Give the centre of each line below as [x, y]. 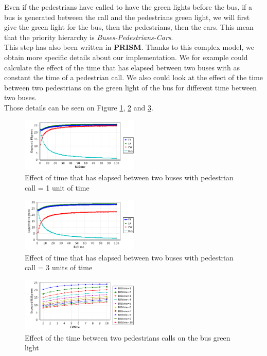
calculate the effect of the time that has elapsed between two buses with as [122, 67]
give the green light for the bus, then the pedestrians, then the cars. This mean [129, 27]
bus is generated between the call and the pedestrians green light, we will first [127, 17]
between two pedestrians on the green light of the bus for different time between [131, 87]
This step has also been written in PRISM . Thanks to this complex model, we [129, 47]
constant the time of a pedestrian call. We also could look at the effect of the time [134, 77]
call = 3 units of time [59, 267]
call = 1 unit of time [57, 187]
